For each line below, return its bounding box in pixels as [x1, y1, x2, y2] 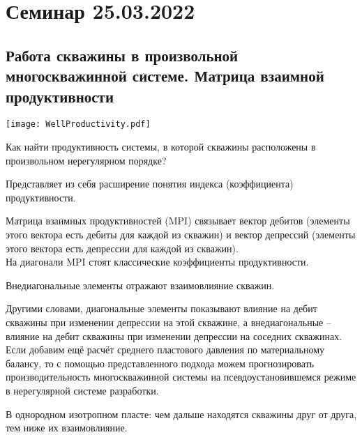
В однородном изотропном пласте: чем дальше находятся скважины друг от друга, [6, 406, 357, 421]
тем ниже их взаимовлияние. [6, 420, 128, 435]
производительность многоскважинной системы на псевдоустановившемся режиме [6, 369, 356, 384]
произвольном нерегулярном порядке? [6, 153, 167, 167]
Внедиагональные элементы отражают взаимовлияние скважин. [6, 277, 275, 292]
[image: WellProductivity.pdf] [6, 119, 151, 130]
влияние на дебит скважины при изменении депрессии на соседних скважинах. [6, 328, 342, 343]
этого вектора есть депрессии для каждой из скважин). [6, 240, 239, 255]
